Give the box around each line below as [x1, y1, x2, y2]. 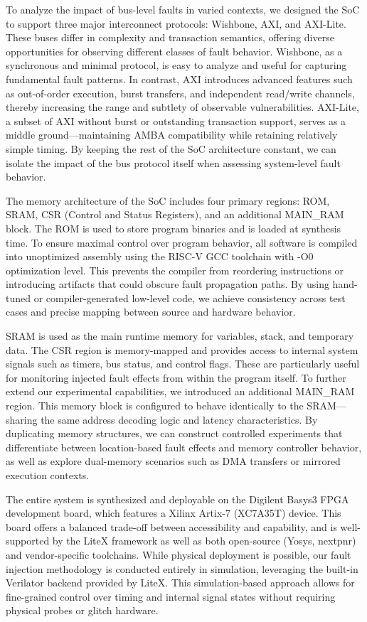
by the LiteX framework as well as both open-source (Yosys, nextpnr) [52, 533, 356, 548]
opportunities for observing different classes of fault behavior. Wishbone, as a [6, 43, 343, 58]
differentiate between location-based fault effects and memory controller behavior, [6, 439, 362, 454]
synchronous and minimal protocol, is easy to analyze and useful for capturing [6, 58, 347, 73]
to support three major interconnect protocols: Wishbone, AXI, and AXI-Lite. [6, 16, 346, 31]
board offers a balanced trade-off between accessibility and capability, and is [6, 519, 337, 534]
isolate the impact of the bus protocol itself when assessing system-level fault [6, 155, 341, 170]
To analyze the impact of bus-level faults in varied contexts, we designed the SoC [6, 2, 360, 16]
